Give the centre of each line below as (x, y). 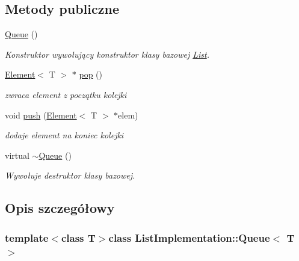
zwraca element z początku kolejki (66, 94)
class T (78, 237)
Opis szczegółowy (60, 208)
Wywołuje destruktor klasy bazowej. (70, 175)
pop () (91, 74)
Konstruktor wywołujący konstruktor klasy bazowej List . (107, 54)
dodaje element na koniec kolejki (64, 135)
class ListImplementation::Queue (189, 237)
